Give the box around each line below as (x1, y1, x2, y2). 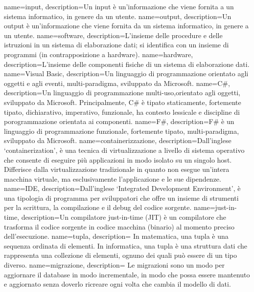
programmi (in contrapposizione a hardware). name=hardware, (4, 49, 193, 59)
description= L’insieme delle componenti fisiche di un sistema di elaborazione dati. (4, 59, 250, 69)
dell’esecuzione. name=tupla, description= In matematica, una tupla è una (4, 231, 229, 241)
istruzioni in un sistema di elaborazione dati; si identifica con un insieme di (4, 40, 229, 50)
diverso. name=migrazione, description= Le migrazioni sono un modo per (4, 260, 225, 270)
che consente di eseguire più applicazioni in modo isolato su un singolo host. (4, 154, 232, 165)
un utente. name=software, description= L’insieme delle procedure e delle (4, 30, 223, 40)
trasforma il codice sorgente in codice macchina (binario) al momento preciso (4, 221, 234, 231)
